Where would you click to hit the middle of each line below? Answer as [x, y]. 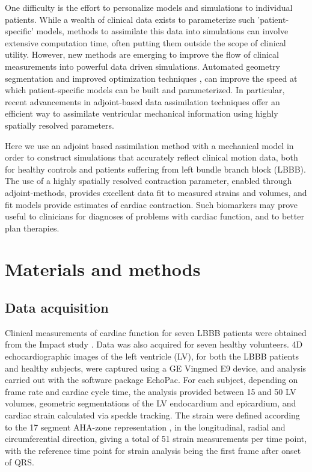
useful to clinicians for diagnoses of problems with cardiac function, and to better [154, 216]
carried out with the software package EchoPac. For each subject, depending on [151, 380]
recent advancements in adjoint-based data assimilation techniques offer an [142, 101]
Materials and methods [103, 269]
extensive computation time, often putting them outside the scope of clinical [145, 42]
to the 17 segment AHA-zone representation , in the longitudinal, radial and [145, 427]
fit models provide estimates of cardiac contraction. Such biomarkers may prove [151, 204]
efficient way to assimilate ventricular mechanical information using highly [142, 113]
